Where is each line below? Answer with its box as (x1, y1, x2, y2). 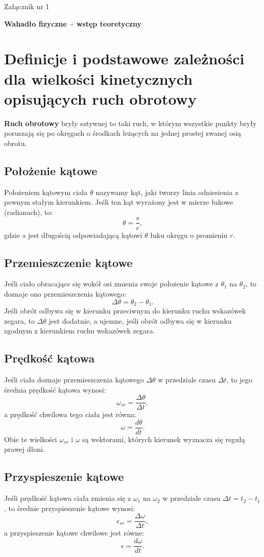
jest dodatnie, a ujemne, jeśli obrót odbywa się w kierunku (49, 315, 232, 326)
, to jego (226, 374, 252, 384)
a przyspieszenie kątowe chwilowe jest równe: (4, 527, 145, 538)
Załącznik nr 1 (4, 1, 50, 11)
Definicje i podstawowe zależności (4, 48, 245, 69)
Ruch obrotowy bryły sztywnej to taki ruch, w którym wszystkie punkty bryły (4, 117, 257, 128)
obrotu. (4, 137, 27, 148)
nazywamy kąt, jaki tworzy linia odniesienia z (95, 186, 238, 197)
